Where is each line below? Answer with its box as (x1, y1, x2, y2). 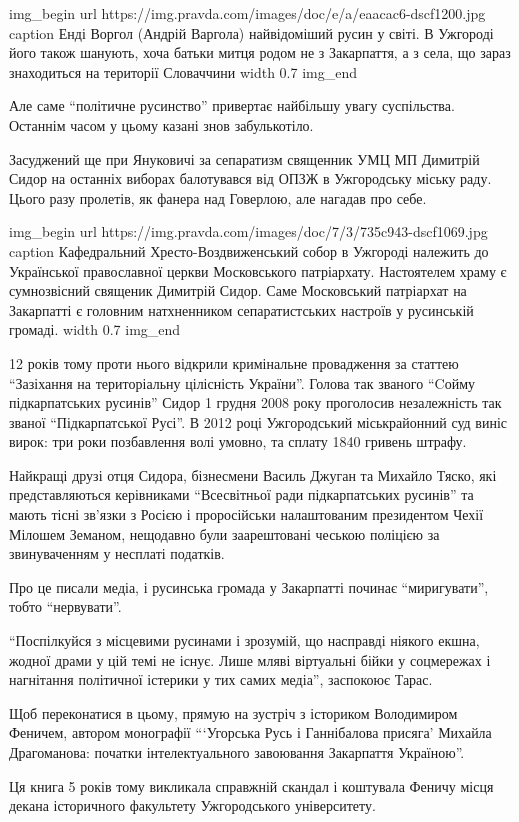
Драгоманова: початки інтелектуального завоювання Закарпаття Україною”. (9, 742, 465, 762)
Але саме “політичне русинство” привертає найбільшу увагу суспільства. (9, 95, 455, 116)
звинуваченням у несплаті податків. (9, 543, 225, 564)
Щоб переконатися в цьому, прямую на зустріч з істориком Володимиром (9, 702, 458, 723)
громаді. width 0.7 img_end (9, 319, 181, 340)
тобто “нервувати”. (9, 596, 122, 617)
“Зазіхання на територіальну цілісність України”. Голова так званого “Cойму (9, 372, 475, 393)
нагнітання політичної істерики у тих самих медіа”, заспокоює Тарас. (9, 669, 433, 690)
